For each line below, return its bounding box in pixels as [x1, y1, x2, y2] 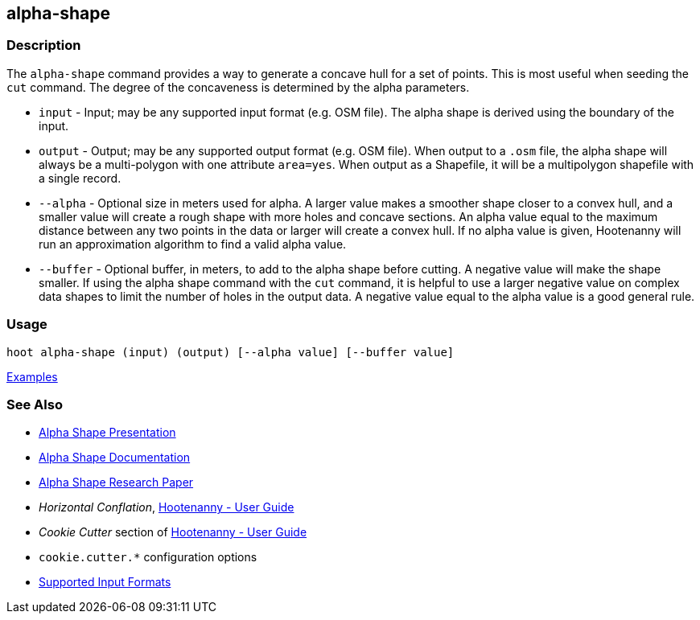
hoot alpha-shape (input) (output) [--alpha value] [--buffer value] [6, 345, 455, 359]
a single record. [39, 170, 121, 185]
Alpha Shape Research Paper [39, 475, 194, 490]
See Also [6, 396, 63, 413]
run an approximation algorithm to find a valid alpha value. [39, 236, 347, 251]
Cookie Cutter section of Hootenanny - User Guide [39, 525, 307, 540]
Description [6, 37, 81, 54]
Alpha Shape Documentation [39, 450, 191, 465]
